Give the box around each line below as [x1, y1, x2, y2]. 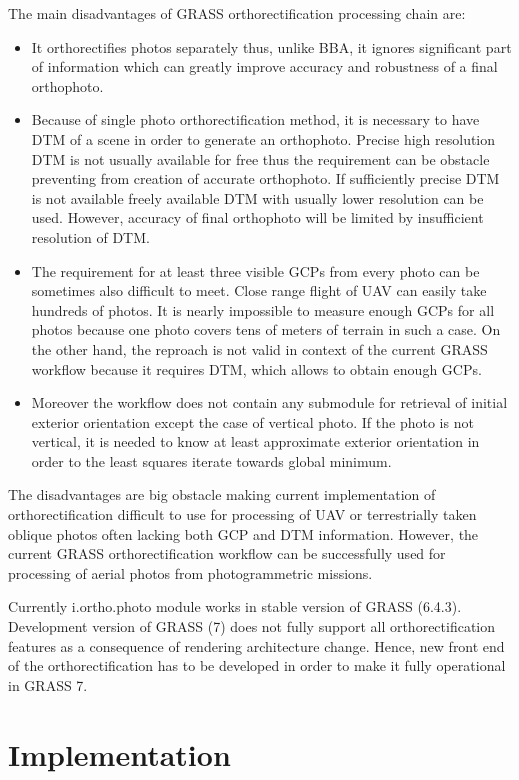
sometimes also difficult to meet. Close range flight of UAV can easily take [31, 280, 487, 301]
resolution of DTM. [31, 226, 150, 247]
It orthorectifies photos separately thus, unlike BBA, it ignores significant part [31, 36, 512, 57]
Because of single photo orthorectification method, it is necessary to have [31, 109, 480, 130]
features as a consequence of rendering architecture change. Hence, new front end [8, 635, 505, 656]
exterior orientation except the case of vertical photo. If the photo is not [31, 411, 474, 432]
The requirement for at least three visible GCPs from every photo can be [31, 260, 480, 281]
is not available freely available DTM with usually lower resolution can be [31, 187, 484, 208]
